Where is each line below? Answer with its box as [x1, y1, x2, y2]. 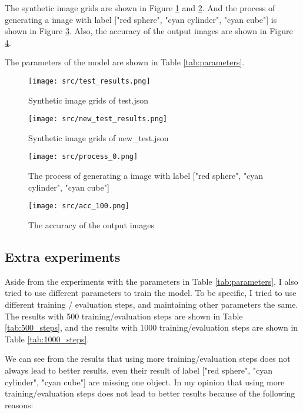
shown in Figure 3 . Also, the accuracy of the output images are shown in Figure [5, 25, 293, 37]
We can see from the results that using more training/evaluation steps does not [5, 352, 291, 365]
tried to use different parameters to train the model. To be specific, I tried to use [5, 287, 297, 299]
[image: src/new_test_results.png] [28, 115, 168, 124]
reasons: [5, 398, 34, 411]
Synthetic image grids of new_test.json [28, 131, 169, 144]
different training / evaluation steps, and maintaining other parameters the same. [5, 298, 298, 310]
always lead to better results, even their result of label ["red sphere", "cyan [5, 364, 272, 376]
